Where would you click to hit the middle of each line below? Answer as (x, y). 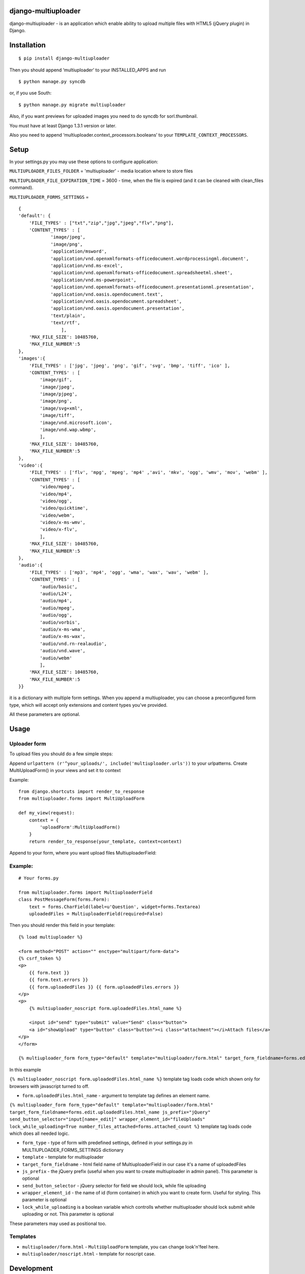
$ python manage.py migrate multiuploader (72, 105)
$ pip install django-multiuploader (64, 58)
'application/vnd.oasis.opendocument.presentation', (118, 309)
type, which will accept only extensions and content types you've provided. (88, 705)
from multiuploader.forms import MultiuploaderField (85, 892)
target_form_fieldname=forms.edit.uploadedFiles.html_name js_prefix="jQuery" (110, 1112)
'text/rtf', (65, 323)
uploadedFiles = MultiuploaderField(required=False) (96, 914)
